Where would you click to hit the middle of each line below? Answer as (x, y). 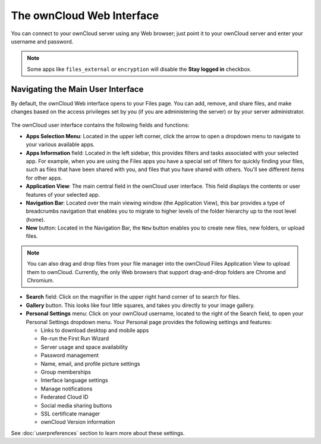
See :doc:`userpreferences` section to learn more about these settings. (98, 433)
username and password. (42, 41)
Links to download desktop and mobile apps (95, 330)
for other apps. (44, 178)
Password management (70, 355)
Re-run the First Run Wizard (75, 339)
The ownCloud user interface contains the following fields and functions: (100, 125)
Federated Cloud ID (64, 397)
